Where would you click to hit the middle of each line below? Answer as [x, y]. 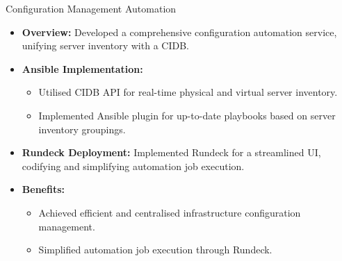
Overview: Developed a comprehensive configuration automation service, [179, 32]
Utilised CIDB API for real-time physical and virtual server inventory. [188, 92]
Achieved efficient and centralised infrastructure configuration [170, 212]
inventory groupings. [82, 129]
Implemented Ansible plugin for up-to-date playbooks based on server [187, 115]
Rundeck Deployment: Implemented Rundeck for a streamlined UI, [171, 152]
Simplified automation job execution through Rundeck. [155, 250]
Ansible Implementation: [82, 68]
